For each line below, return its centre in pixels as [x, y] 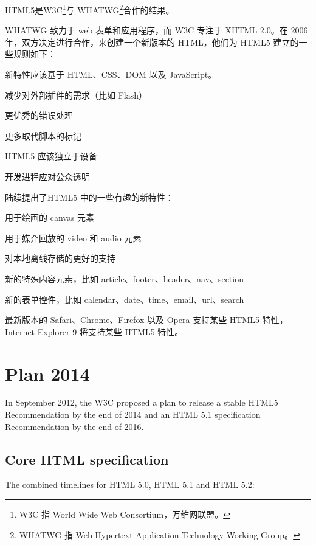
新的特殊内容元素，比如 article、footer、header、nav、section [124, 278]
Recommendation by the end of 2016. [74, 426]
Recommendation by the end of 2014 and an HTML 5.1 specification [133, 415]
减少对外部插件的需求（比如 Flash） [76, 95]
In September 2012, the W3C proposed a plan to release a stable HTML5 [142, 402]
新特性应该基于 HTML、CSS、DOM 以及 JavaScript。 [111, 75]
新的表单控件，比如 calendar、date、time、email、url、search [125, 299]
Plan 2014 [47, 373]
